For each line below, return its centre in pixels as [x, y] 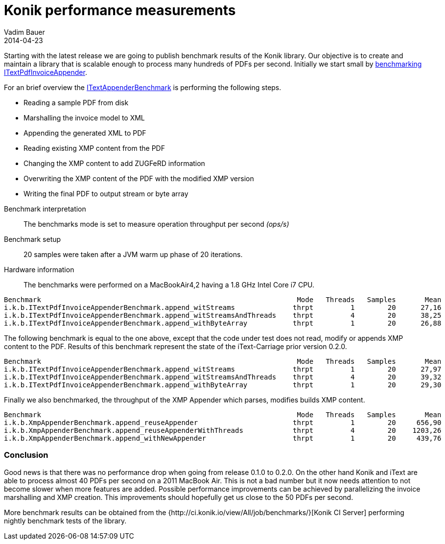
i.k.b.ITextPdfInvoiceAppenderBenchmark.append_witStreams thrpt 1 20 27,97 [223, 369]
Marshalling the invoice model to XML [84, 118]
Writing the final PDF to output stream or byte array [106, 193]
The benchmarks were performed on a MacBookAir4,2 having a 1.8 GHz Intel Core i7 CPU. [169, 284]
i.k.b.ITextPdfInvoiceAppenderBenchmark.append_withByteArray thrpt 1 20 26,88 [223, 323]
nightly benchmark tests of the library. [65, 520]
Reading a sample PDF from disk [76, 102]
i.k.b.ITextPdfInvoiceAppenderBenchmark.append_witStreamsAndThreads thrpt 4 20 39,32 [223, 377]
